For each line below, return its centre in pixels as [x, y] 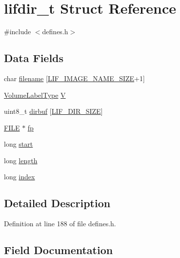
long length [21, 160]
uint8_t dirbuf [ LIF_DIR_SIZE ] [53, 111]
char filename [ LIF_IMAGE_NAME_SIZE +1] [74, 78]
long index [20, 177]
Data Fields [34, 58]
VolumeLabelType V [35, 95]
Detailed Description [57, 203]
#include [18, 32]
